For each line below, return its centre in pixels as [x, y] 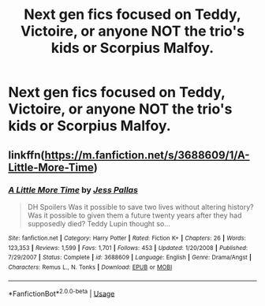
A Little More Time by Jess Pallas [73, 189]
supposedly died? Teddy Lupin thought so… [99, 223]
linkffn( [26, 155]
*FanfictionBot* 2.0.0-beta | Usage [62, 293]
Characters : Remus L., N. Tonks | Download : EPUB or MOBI [90, 267]
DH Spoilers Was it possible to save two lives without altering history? [140, 207]
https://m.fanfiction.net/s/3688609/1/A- [147, 155]
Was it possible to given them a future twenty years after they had [134, 215]
